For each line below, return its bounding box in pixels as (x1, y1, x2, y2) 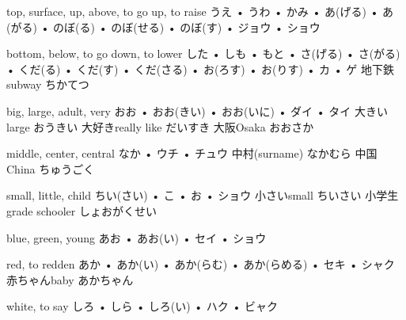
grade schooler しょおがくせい (6, 202, 157, 219)
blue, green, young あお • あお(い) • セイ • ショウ (6, 229, 267, 246)
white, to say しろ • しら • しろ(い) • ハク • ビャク (6, 298, 279, 314)
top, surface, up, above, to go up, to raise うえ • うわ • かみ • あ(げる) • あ (6, 3, 394, 19)
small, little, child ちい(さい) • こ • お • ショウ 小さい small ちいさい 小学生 (6, 187, 399, 204)
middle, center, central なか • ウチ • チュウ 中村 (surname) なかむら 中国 (6, 145, 378, 162)
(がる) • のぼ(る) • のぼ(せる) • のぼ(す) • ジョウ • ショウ (6, 18, 321, 35)
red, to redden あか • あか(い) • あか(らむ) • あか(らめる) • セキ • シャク (6, 256, 395, 272)
